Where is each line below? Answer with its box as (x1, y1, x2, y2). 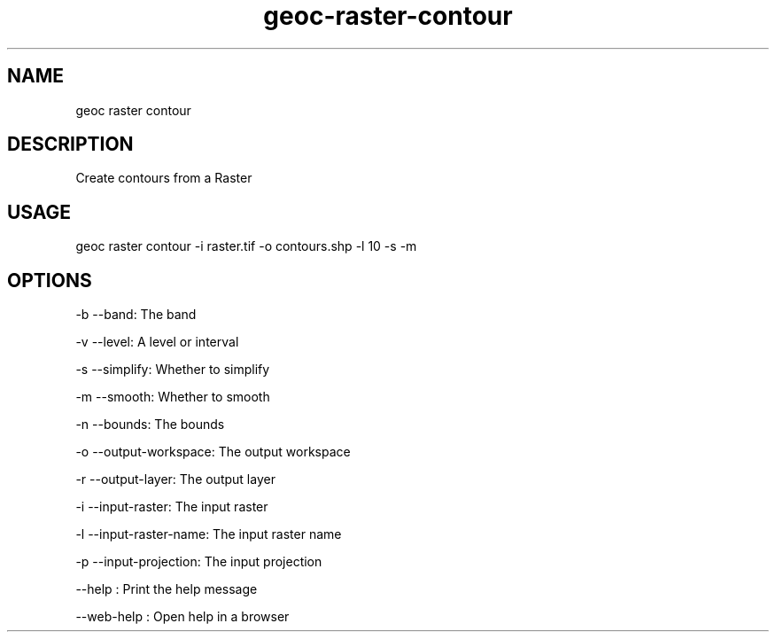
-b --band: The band (75, 307, 197, 323)
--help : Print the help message (75, 581, 258, 597)
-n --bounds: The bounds (75, 417, 225, 432)
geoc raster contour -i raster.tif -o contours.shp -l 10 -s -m (75, 238, 417, 254)
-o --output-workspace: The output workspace (75, 444, 351, 460)
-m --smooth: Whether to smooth (75, 389, 270, 405)
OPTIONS (7, 269, 92, 292)
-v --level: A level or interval (75, 334, 239, 350)
